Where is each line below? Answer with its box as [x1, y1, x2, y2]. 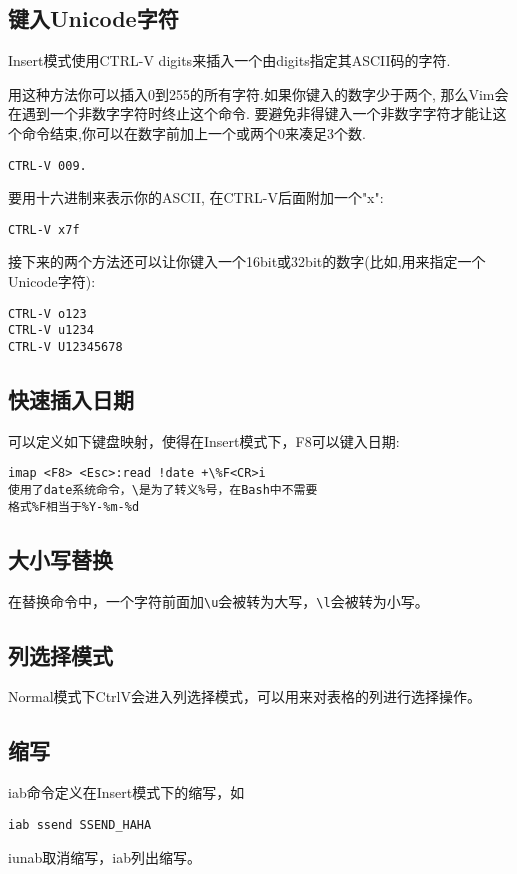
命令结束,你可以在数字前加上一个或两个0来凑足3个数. [21, 122, 366, 143]
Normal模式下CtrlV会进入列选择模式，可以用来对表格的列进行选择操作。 [8, 686, 481, 707]
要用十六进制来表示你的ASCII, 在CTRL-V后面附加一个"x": [8, 187, 384, 208]
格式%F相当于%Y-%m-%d [8, 499, 140, 514]
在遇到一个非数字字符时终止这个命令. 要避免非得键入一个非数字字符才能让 [8, 103, 493, 124]
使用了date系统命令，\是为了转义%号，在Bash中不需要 [8, 483, 318, 498]
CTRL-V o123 [8, 306, 87, 321]
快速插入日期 [8, 384, 134, 415]
